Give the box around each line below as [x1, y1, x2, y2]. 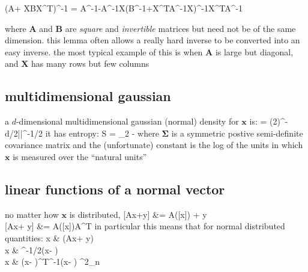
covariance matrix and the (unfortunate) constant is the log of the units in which [5, 138, 303, 151]
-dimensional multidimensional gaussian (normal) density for [16, 115, 239, 128]
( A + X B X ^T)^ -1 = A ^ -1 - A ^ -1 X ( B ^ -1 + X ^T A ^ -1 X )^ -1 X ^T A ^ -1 [5, 2, 243, 14]
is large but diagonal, [215, 45, 294, 58]
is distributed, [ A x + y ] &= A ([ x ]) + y [69, 208, 207, 220]
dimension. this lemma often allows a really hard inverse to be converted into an [5, 34, 300, 46]
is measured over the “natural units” [13, 150, 147, 162]
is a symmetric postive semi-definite [171, 126, 303, 139]
